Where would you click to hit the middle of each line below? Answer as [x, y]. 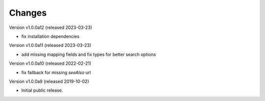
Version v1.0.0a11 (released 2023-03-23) [50, 45]
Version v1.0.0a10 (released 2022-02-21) [50, 63]
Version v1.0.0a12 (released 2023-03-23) [51, 27]
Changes [28, 13]
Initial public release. [42, 90]
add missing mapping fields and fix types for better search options [89, 54]
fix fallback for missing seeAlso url [56, 72]
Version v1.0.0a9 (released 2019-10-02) [49, 81]
